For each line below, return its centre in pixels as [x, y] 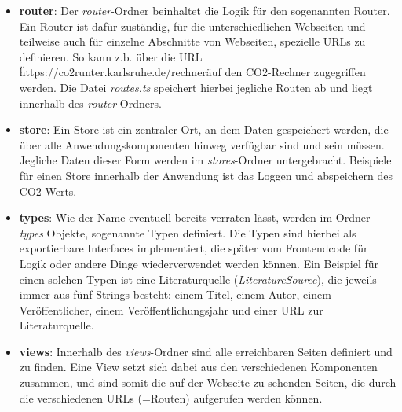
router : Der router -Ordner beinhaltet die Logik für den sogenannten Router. [205, 10]
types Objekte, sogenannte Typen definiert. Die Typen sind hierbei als [188, 232]
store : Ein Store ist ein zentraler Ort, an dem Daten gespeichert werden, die [204, 129]
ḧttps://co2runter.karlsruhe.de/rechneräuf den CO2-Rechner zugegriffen [192, 72]
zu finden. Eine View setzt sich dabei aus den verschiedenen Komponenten [198, 367]
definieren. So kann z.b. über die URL [111, 56]
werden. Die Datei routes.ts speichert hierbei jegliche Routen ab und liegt [196, 87]
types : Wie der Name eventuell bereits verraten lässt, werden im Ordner [195, 217]
